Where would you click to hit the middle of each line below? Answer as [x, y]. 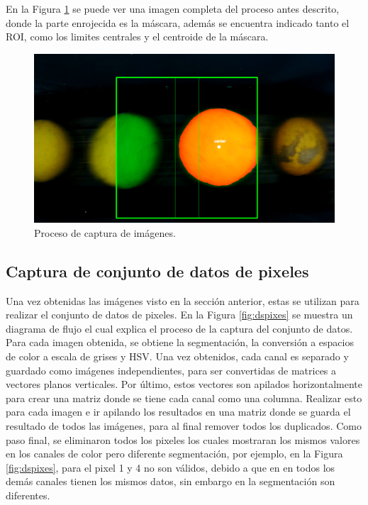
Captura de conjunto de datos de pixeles [157, 271]
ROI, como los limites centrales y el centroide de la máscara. [137, 37]
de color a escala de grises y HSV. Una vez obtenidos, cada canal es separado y [177, 356]
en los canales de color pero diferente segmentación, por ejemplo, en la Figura [174, 454]
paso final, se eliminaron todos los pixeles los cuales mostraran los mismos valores [183, 439]
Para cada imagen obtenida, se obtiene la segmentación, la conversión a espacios [180, 342]
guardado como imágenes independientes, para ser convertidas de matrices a [171, 370]
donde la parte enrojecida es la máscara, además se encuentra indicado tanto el [178, 22]
